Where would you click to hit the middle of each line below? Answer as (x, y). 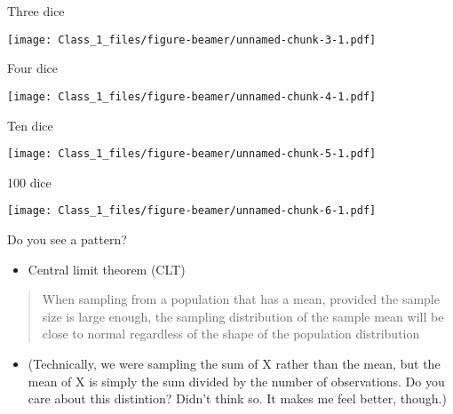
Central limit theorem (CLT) (107, 269)
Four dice (33, 68)
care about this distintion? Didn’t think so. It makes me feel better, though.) (237, 398)
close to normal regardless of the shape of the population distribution (231, 334)
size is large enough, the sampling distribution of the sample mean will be (243, 316)
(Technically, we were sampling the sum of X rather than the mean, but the (234, 363)
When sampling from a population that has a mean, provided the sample (241, 299)
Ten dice (30, 125)
